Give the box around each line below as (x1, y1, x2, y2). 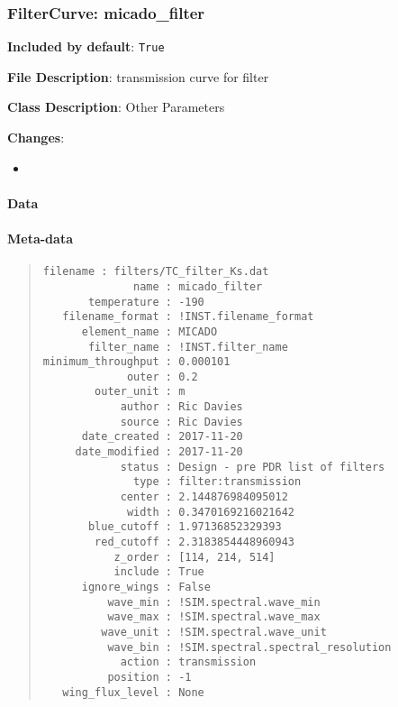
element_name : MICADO (81, 325, 218, 338)
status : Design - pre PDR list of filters (120, 460, 385, 473)
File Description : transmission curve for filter (7, 67, 269, 86)
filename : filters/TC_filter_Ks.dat (42, 265, 269, 279)
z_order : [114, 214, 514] (113, 550, 276, 564)
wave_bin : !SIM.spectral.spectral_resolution (107, 640, 392, 654)
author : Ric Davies (120, 400, 243, 414)
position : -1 (107, 670, 192, 684)
